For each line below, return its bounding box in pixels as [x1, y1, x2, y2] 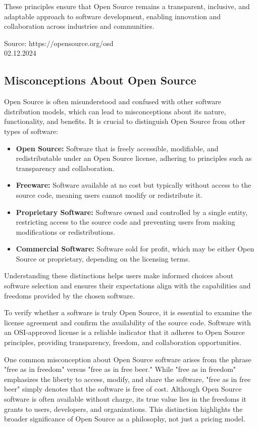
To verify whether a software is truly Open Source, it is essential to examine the [4, 307, 252, 318]
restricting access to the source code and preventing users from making [16, 217, 235, 227]
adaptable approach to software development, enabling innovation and [4, 11, 221, 21]
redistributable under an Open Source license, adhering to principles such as [16, 153, 252, 163]
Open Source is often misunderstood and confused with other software [4, 96, 221, 107]
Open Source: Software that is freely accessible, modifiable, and [16, 143, 219, 153]
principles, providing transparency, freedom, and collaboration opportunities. [4, 337, 242, 348]
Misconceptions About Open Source [4, 72, 196, 88]
